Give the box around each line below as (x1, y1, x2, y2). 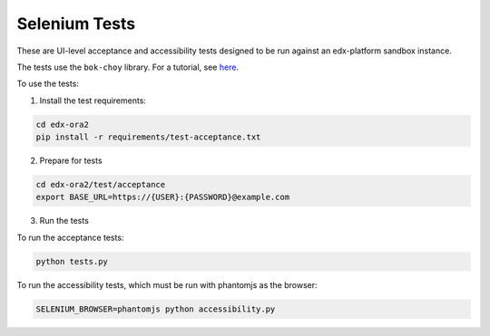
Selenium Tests (16, 14, 136, 34)
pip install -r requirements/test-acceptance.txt (35, 132, 261, 142)
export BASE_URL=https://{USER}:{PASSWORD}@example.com (35, 192, 290, 203)
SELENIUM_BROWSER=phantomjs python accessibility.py (35, 303, 276, 314)
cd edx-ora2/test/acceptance (35, 179, 166, 190)
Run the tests (39, 216, 90, 226)
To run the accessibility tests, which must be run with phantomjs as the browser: (16, 279, 318, 290)
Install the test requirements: (39, 95, 147, 106)
